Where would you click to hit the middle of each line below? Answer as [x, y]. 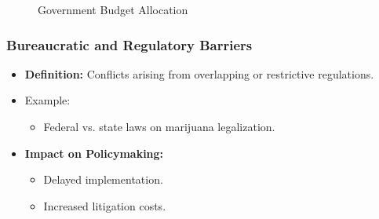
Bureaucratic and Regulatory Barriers [129, 44]
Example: [47, 100]
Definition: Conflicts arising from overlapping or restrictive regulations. [199, 73]
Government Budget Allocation [113, 9]
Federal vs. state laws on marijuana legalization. [159, 126]
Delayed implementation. [103, 179]
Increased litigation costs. [105, 205]
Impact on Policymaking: [94, 153]
